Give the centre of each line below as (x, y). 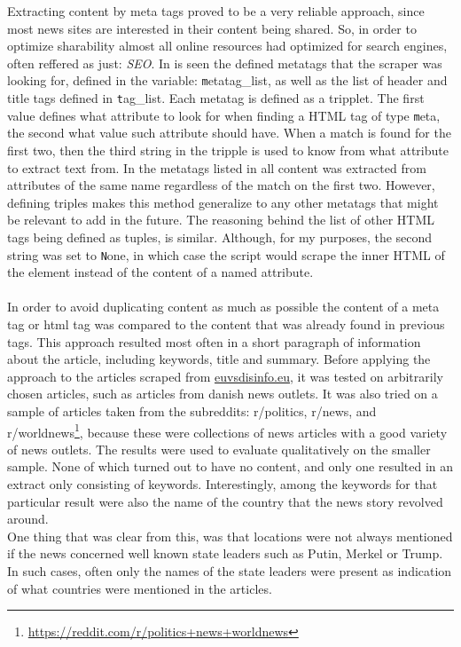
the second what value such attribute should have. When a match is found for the (229, 133)
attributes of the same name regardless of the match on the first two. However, (221, 185)
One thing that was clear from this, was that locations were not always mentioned (230, 536)
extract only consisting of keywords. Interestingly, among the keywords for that (223, 483)
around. (28, 519)
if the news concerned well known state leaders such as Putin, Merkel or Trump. (225, 553)
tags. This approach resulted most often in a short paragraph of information (214, 341)
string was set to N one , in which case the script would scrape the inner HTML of (226, 254)
